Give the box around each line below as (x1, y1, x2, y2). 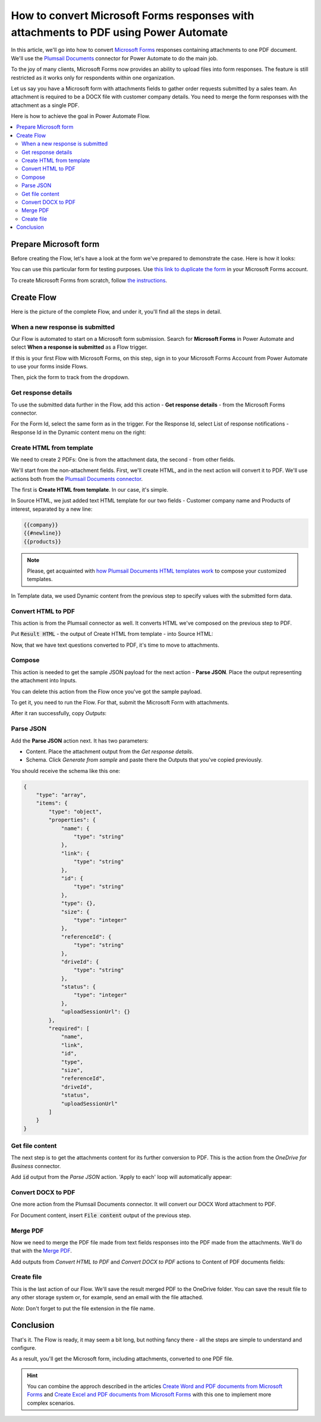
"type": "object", (48, 808, 102, 815)
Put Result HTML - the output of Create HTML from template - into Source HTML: (11, 631, 213, 638)
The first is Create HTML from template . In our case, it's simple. (11, 486, 169, 493)
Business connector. (11, 1162, 61, 1169)
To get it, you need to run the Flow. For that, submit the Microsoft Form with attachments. (11, 699, 229, 706)
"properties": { (48, 816, 96, 824)
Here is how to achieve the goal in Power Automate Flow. (11, 113, 151, 120)
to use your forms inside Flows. (11, 363, 89, 370)
